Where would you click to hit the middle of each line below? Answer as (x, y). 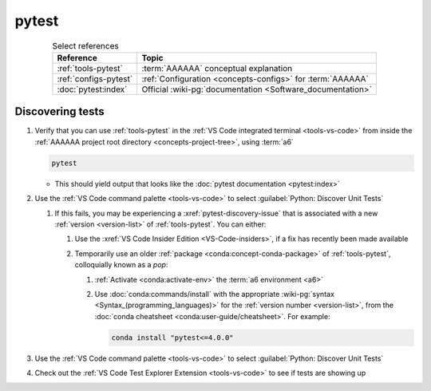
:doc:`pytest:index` (92, 89)
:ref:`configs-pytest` (95, 78)
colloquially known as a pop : (121, 265)
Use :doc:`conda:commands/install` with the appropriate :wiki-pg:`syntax (215, 294)
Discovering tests (59, 112)
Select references (85, 45)
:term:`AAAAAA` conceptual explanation (217, 68)
